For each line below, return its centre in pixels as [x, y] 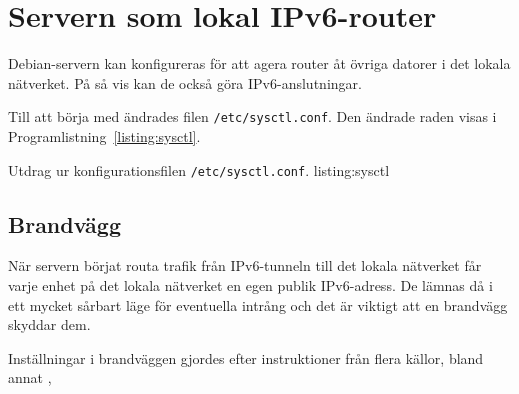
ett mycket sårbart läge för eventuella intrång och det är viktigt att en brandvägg [258, 304]
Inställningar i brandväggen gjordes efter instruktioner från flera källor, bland [246, 357]
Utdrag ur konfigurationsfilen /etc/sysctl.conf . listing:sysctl [199, 169]
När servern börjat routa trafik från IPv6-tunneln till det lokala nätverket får [245, 265]
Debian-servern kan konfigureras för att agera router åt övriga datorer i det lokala [259, 63]
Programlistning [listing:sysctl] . [104, 135]
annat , [30, 377]
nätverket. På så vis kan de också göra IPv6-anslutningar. [185, 82]
